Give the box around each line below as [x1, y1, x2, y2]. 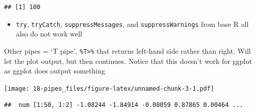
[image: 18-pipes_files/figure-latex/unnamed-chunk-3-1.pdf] [4, 85, 215, 92]
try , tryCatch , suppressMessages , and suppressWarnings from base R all [16, 18, 249, 29]
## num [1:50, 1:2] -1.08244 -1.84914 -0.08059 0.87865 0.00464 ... [4, 101, 243, 109]
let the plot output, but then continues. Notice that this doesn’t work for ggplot [4, 55, 252, 66]
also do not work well [16, 28, 82, 39]
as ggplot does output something [4, 65, 105, 76]
